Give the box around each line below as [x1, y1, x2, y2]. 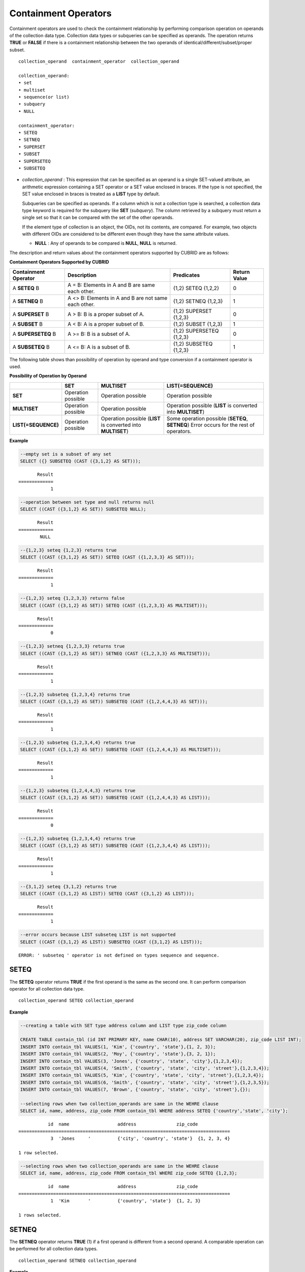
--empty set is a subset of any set [20, 451, 112, 457]
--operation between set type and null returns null [20, 499, 155, 505]
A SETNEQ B [12, 298, 43, 305]
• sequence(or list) [18, 94, 70, 100]
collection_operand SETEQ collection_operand [18, 998, 134, 1003]
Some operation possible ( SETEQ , [166, 415, 248, 422]
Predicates [173, 271, 200, 278]
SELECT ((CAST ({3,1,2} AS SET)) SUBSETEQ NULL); [20, 506, 146, 512]
